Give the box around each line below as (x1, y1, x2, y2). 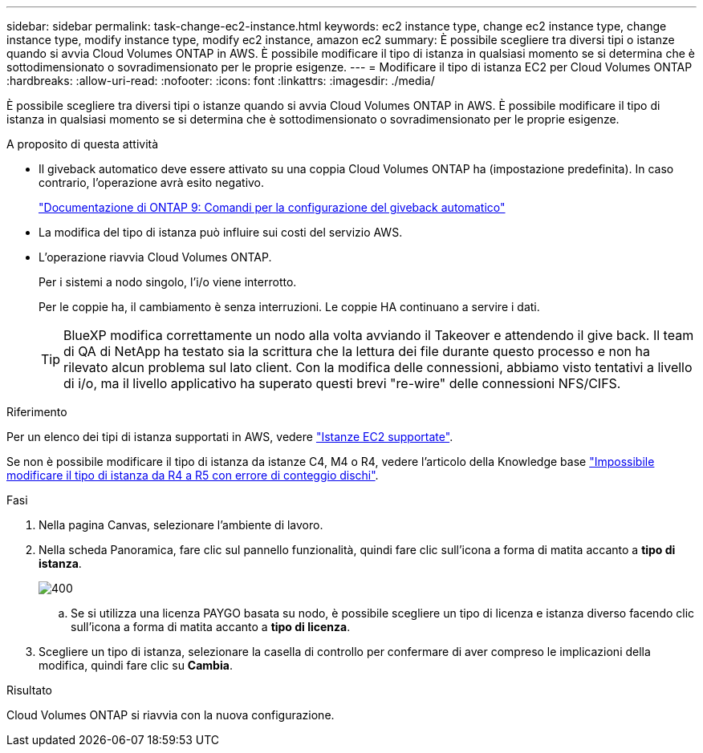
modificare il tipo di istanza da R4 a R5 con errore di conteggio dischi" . (6, 468, 379, 482)
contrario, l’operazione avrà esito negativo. (39, 176, 265, 189)
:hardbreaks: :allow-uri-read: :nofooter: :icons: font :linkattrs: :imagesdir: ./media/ (6, 74, 435, 87)
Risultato (6, 683, 53, 697)
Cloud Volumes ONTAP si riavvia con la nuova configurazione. (6, 708, 335, 722)
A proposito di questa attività (6, 137, 159, 151)
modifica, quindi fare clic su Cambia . (39, 658, 233, 672)
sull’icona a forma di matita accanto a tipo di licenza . (71, 620, 351, 634)
